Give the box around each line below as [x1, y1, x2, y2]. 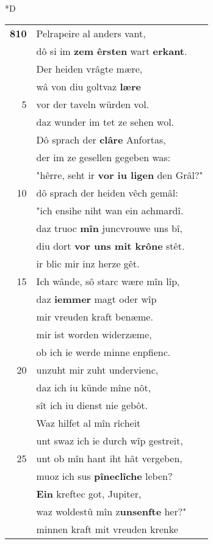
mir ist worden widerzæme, [36, 327, 152, 341]
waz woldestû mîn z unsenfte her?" [36, 504, 187, 518]
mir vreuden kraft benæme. [36, 309, 153, 324]
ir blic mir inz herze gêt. [36, 256, 140, 270]
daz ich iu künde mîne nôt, [36, 380, 151, 394]
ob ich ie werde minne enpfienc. [36, 344, 171, 359]
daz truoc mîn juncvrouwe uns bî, [36, 220, 182, 235]
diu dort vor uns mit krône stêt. [36, 238, 185, 253]
